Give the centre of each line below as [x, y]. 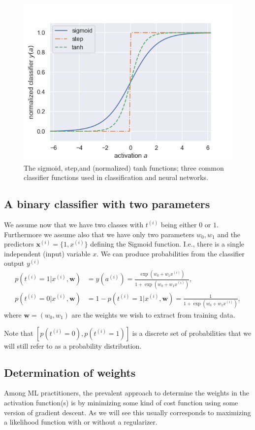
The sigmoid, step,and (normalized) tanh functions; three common [124, 167]
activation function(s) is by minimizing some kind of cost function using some [121, 402]
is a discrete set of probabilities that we [192, 333]
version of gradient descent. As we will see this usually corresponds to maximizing [127, 412]
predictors [19, 244]
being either [179, 224]
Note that [19, 333]
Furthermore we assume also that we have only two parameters [99, 234]
